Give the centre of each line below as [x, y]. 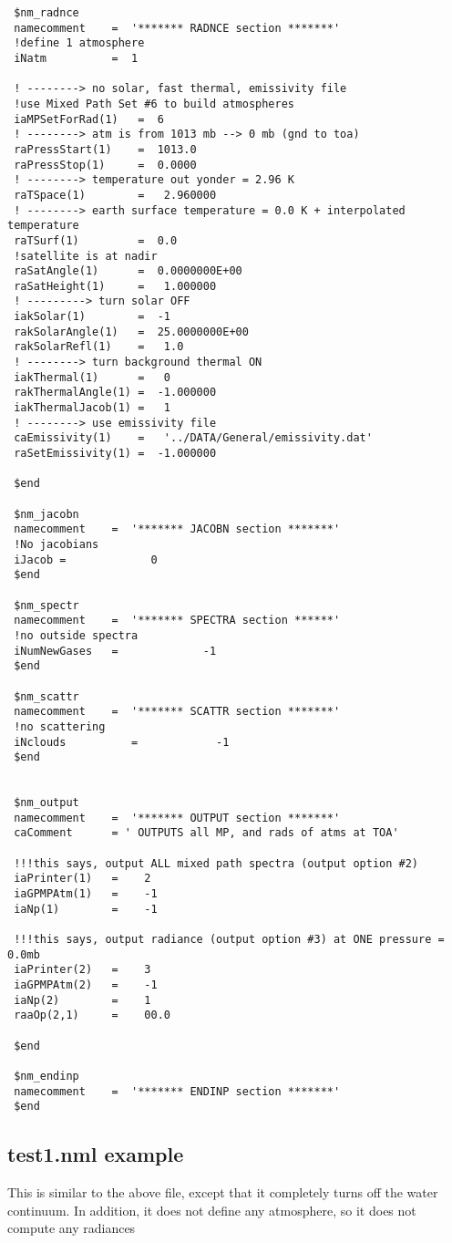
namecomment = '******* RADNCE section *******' [177, 28]
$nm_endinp [46, 1076]
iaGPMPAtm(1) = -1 [86, 894]
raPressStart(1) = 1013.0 [105, 149]
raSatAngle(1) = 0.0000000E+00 [128, 271]
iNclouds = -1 [122, 742]
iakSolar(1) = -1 [92, 317]
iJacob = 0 [86, 559]
